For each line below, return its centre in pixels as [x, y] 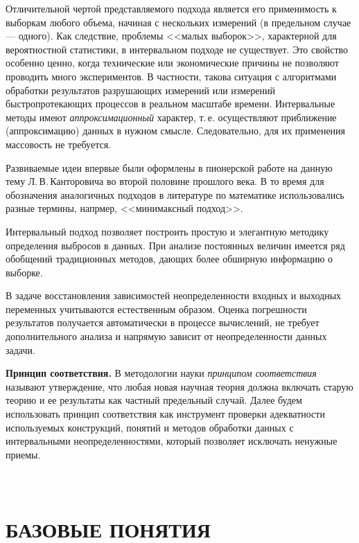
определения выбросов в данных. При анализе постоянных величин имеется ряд [175, 245]
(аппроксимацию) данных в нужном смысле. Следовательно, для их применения [176, 131]
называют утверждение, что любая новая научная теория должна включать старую [179, 386]
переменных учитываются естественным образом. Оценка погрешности [156, 309]
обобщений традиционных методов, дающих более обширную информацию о [169, 259]
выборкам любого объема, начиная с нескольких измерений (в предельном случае [178, 22]
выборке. [24, 272]
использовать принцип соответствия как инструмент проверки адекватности [165, 414]
